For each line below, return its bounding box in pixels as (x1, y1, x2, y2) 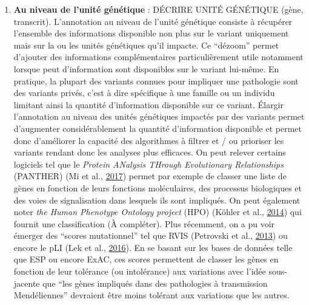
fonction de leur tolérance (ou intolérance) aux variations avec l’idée (13, 265, 266, 278)
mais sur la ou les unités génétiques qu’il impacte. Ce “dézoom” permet (13, 38, 279, 51)
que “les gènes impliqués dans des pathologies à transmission (42, 276, 268, 289)
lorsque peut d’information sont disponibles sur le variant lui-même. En (13, 62, 279, 75)
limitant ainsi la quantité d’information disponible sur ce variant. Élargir (13, 98, 284, 111)
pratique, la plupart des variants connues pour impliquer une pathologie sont (13, 74, 299, 87)
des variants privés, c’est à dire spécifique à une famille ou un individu (13, 86, 275, 99)
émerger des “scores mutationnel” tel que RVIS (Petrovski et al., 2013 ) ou (13, 229, 288, 242)
